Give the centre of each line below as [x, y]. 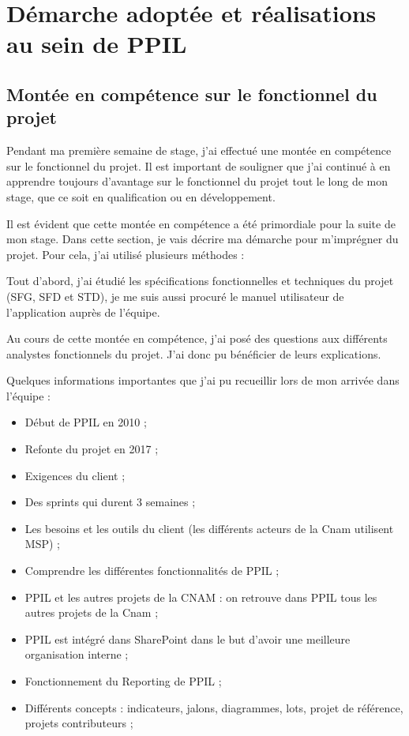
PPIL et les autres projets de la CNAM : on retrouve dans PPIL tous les [201, 597]
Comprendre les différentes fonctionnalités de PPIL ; [152, 571]
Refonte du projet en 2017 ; [92, 449]
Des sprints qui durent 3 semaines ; [110, 502]
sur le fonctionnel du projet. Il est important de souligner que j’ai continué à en [199, 165]
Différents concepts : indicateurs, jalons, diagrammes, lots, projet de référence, [214, 707]
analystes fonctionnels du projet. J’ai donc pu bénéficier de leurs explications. [194, 353]
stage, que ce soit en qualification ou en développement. [141, 196]
